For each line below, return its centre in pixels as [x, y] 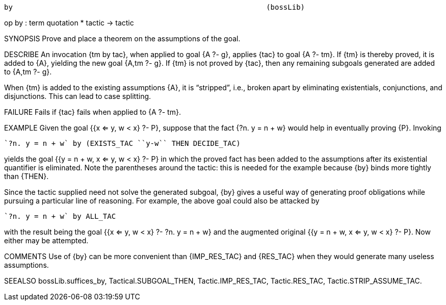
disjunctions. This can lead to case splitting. [78, 96]
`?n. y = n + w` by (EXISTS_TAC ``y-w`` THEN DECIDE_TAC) [122, 143]
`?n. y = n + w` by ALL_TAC [60, 216]
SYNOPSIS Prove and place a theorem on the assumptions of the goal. [122, 39]
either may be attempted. [46, 240]
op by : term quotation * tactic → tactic [69, 23]
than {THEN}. [27, 176]
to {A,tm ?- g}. [28, 72]
